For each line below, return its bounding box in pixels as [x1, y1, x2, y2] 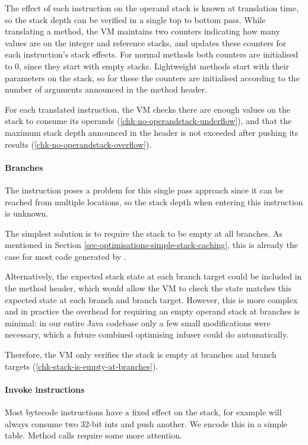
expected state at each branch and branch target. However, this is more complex [5, 293, 298, 306]
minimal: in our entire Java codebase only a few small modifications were [5, 316, 271, 329]
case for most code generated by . [5, 250, 126, 262]
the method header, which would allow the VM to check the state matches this [5, 282, 292, 294]
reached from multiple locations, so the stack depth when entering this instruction [5, 195, 303, 208]
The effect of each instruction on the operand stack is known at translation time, [5, 2, 299, 14]
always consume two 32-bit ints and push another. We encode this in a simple [5, 417, 288, 430]
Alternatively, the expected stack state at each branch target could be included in [5, 270, 302, 282]
